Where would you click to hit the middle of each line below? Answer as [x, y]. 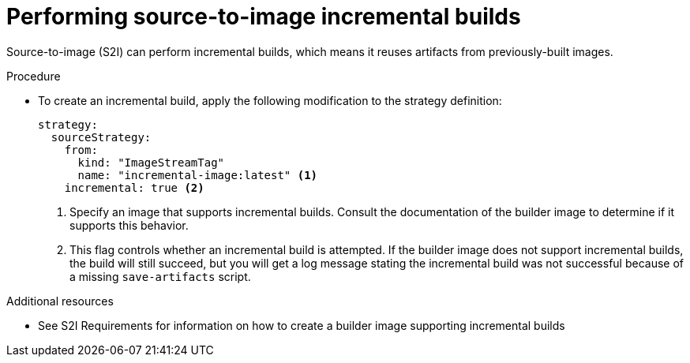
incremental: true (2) [134, 187]
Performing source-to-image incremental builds [264, 17]
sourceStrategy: [101, 137]
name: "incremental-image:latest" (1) [198, 175]
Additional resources [60, 301]
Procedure [34, 76]
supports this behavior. [129, 225]
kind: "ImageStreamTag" [151, 162]
